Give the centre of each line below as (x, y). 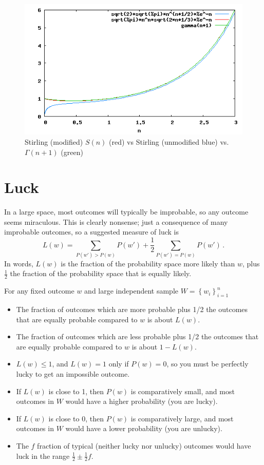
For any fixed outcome (39, 291)
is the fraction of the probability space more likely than (148, 263)
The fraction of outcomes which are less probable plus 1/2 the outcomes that (137, 336)
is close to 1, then (76, 391)
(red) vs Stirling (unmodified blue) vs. (169, 141)
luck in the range (43, 456)
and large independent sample (131, 291)
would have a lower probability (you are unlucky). (144, 428)
